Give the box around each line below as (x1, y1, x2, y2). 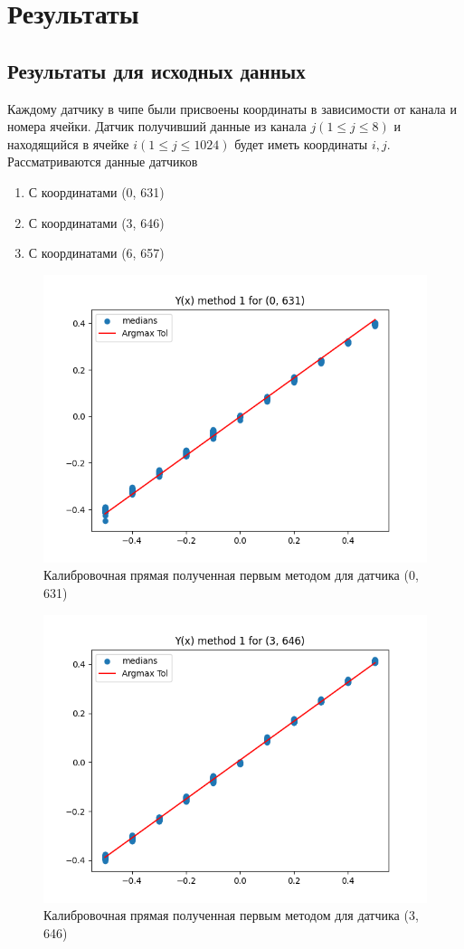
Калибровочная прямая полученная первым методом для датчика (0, (43, 565, 419, 584)
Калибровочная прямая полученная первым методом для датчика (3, (43, 906, 419, 925)
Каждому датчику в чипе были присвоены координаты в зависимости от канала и (7, 99, 457, 118)
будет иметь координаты (234, 134, 368, 153)
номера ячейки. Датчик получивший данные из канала (7, 117, 307, 136)
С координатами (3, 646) (28, 213, 165, 232)
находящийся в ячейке (7, 134, 129, 153)
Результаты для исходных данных (7, 56, 306, 84)
